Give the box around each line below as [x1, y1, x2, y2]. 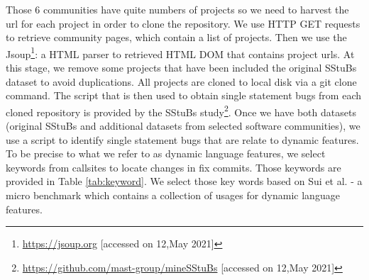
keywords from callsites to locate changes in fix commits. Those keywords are [6, 159, 341, 174]
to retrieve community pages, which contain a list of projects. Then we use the [6, 30, 347, 45]
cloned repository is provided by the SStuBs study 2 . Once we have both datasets [6, 102, 356, 119]
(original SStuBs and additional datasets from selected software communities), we [6, 118, 360, 133]
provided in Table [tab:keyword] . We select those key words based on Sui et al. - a [6, 174, 363, 189]
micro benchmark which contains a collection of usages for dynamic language [6, 188, 340, 203]
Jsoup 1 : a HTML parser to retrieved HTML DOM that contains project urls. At [6, 44, 355, 61]
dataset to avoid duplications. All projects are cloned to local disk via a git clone [6, 74, 357, 89]
